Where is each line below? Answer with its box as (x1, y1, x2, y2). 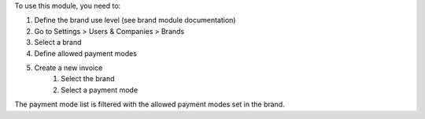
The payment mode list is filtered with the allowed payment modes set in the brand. (14, 99, 285, 110)
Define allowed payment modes (34, 48, 138, 58)
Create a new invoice (34, 63, 103, 73)
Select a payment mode (61, 85, 138, 95)
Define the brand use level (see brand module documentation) (34, 16, 236, 25)
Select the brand (61, 74, 115, 84)
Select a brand (34, 38, 82, 47)
